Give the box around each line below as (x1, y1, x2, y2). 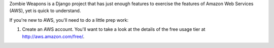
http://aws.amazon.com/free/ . (22, 33, 85, 39)
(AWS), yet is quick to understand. (9, 8, 81, 14)
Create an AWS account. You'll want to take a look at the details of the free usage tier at (22, 26, 205, 32)
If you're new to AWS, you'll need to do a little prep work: (9, 17, 129, 23)
